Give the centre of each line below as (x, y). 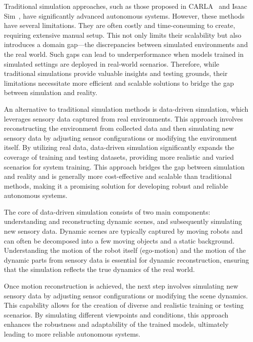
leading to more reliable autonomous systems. (72, 334)
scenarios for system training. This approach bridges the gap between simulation (124, 166)
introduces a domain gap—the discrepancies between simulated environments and (126, 44)
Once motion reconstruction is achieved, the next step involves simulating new (121, 286)
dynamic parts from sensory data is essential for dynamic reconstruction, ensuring (126, 259)
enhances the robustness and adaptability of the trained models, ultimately (116, 324)
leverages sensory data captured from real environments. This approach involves (124, 118)
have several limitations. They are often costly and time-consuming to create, (120, 25)
